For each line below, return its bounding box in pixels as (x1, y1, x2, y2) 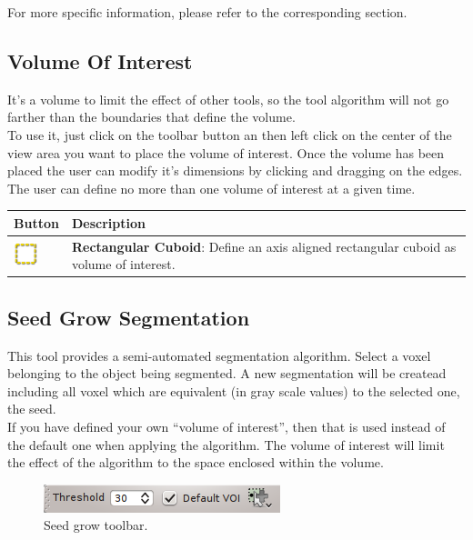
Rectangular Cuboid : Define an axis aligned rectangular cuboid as (71, 236, 457, 255)
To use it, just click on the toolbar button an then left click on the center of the (7, 125, 452, 144)
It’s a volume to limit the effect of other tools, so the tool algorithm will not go (7, 89, 449, 108)
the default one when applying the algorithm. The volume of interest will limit (7, 435, 445, 454)
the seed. (7, 399, 56, 418)
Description (71, 213, 146, 232)
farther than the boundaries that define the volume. (7, 107, 296, 126)
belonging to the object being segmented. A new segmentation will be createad (7, 364, 447, 383)
